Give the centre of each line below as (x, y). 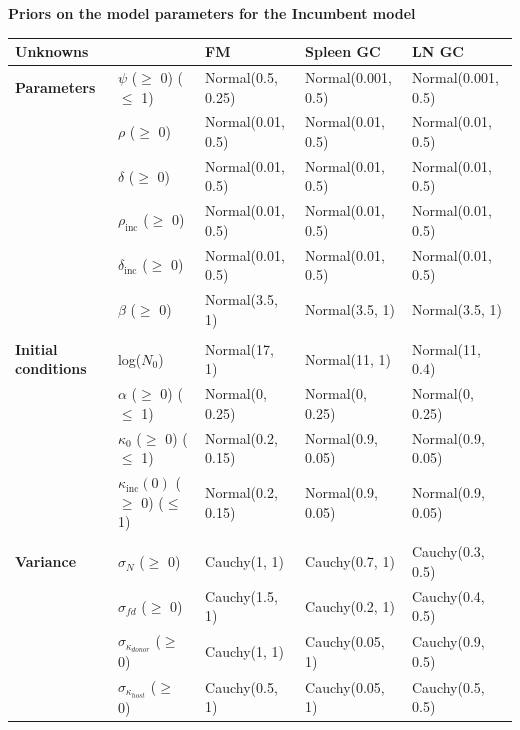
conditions (51, 368)
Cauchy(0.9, (448, 640)
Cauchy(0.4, (448, 595)
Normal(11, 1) (348, 358)
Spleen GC (343, 51)
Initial (36, 348)
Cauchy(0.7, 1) (350, 561)
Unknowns (52, 51)
